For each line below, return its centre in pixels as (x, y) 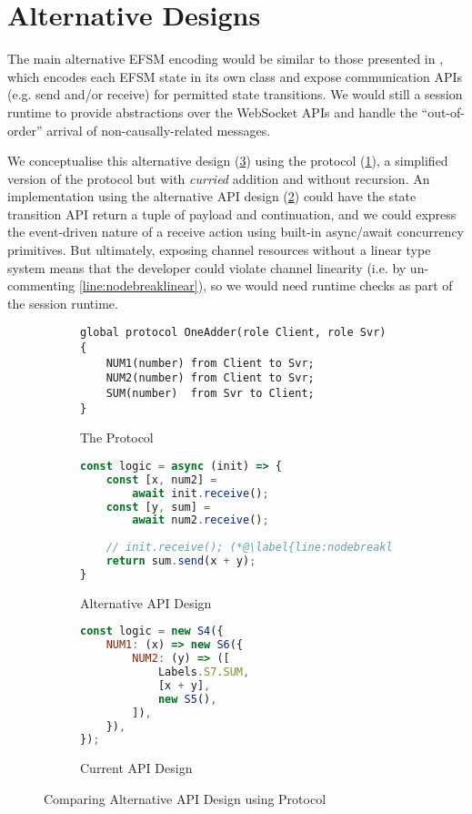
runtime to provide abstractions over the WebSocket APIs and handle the (212, 112)
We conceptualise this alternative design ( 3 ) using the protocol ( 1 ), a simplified (228, 161)
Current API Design (136, 768)
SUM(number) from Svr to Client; (210, 394)
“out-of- (443, 112)
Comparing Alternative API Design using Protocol (185, 798)
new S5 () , (187, 699)
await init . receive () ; (201, 493)
